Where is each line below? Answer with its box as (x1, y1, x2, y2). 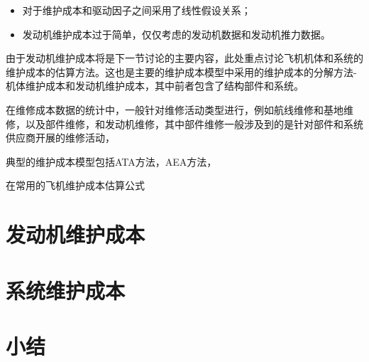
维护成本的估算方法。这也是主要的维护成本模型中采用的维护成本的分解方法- (6, 64, 357, 79)
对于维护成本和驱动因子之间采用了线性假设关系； (22, 3, 251, 17)
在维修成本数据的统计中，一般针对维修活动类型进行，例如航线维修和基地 (6, 102, 343, 117)
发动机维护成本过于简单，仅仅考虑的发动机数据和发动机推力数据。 (22, 26, 331, 41)
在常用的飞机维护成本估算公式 (6, 178, 145, 193)
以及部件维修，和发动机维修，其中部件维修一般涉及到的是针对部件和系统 (25, 116, 363, 131)
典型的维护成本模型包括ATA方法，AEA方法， (6, 154, 217, 169)
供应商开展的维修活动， (6, 130, 115, 145)
